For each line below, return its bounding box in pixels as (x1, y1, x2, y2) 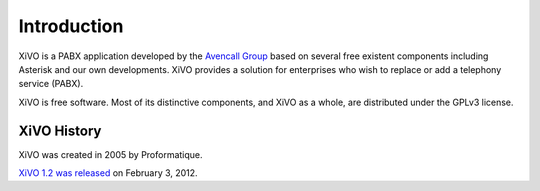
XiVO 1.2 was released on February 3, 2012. (18, 167, 199, 179)
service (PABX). (18, 78, 84, 90)
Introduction (18, 15, 124, 37)
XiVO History (18, 122, 102, 139)
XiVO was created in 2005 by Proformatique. (18, 148, 204, 160)
